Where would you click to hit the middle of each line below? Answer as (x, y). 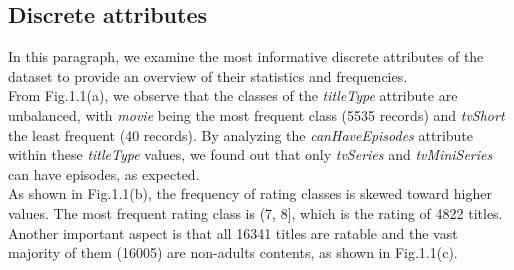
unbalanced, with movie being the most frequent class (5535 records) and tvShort (256, 114)
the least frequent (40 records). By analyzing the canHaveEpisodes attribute (241, 134)
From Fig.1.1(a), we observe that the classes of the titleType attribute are (233, 95)
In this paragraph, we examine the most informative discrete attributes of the (246, 56)
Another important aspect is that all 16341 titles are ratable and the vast (233, 232)
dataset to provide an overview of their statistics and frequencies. (208, 75)
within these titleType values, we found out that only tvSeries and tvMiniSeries (250, 154)
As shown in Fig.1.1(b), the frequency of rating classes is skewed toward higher (250, 193)
